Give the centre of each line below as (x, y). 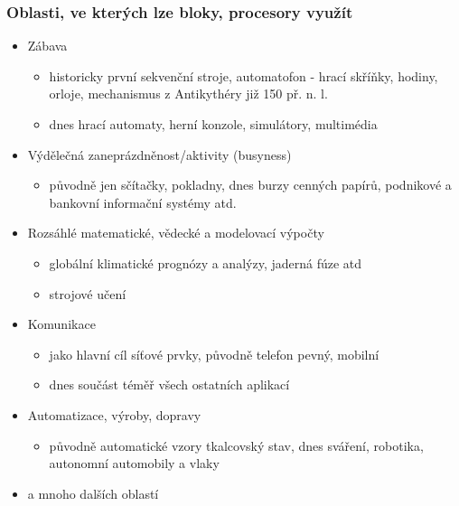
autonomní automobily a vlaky (134, 463)
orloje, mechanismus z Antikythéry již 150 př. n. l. (188, 94)
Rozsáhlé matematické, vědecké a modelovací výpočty (176, 233)
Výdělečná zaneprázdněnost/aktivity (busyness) (159, 154)
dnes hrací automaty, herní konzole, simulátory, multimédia (213, 124)
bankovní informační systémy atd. (143, 202)
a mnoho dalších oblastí (93, 493)
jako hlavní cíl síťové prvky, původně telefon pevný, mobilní (214, 354)
